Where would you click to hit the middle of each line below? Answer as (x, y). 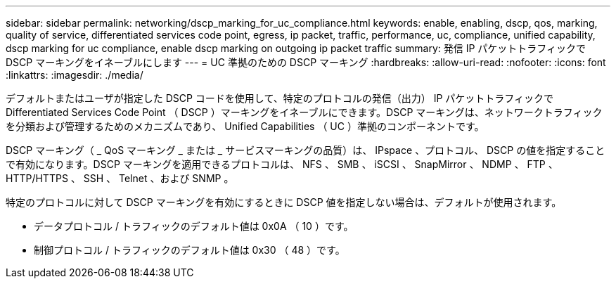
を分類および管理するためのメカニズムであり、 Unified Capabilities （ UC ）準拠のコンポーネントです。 (245, 126)
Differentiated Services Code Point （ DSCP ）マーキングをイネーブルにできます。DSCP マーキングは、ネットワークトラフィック (304, 112)
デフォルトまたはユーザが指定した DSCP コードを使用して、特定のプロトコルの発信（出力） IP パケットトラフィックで (280, 98)
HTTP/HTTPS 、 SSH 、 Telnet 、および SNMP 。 (120, 178)
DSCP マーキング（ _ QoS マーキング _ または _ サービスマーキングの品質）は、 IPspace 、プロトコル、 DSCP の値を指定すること (306, 150)
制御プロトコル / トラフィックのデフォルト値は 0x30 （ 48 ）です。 (190, 250)
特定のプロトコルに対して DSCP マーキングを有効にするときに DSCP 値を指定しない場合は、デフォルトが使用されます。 (284, 202)
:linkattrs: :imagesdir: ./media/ (75, 75)
